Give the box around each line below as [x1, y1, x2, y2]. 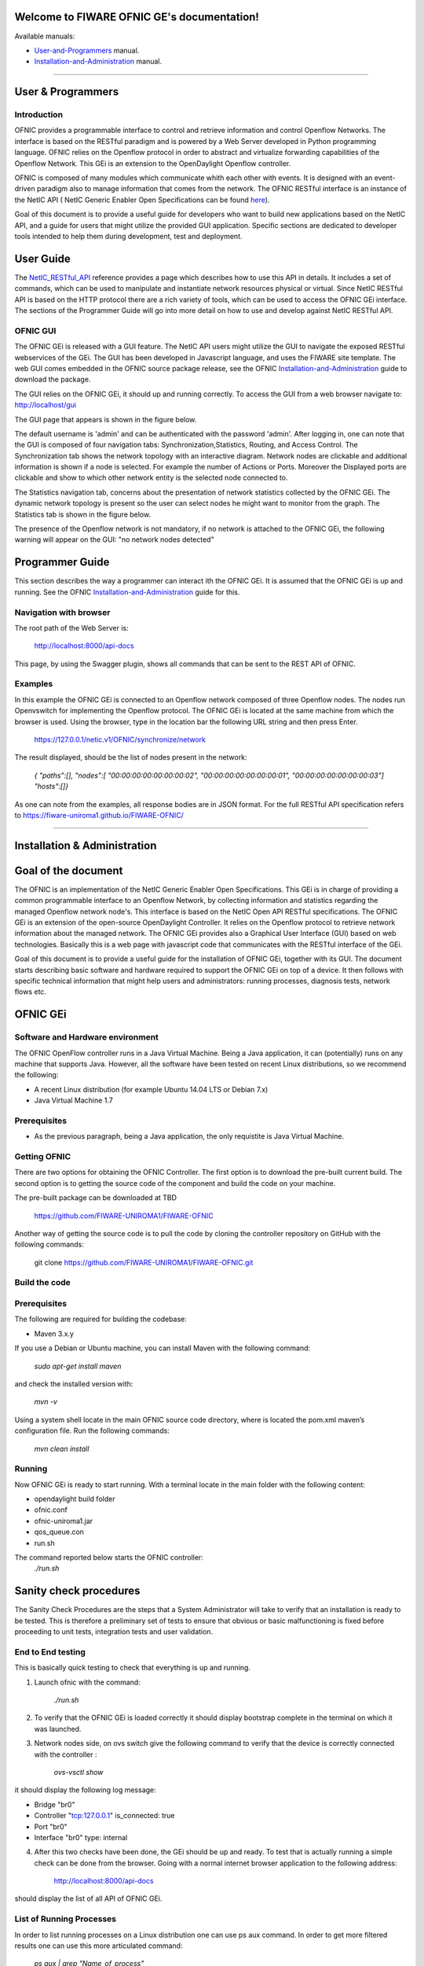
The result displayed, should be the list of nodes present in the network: [14, 753, 247, 762]
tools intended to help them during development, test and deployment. [14, 231, 243, 241]
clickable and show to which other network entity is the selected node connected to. [14, 473, 288, 483]
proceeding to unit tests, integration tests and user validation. [14, 1627, 214, 1636]
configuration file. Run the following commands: [14, 1426, 170, 1435]
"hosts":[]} [34, 782, 69, 791]
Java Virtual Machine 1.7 [34, 1095, 113, 1105]
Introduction [14, 109, 63, 120]
